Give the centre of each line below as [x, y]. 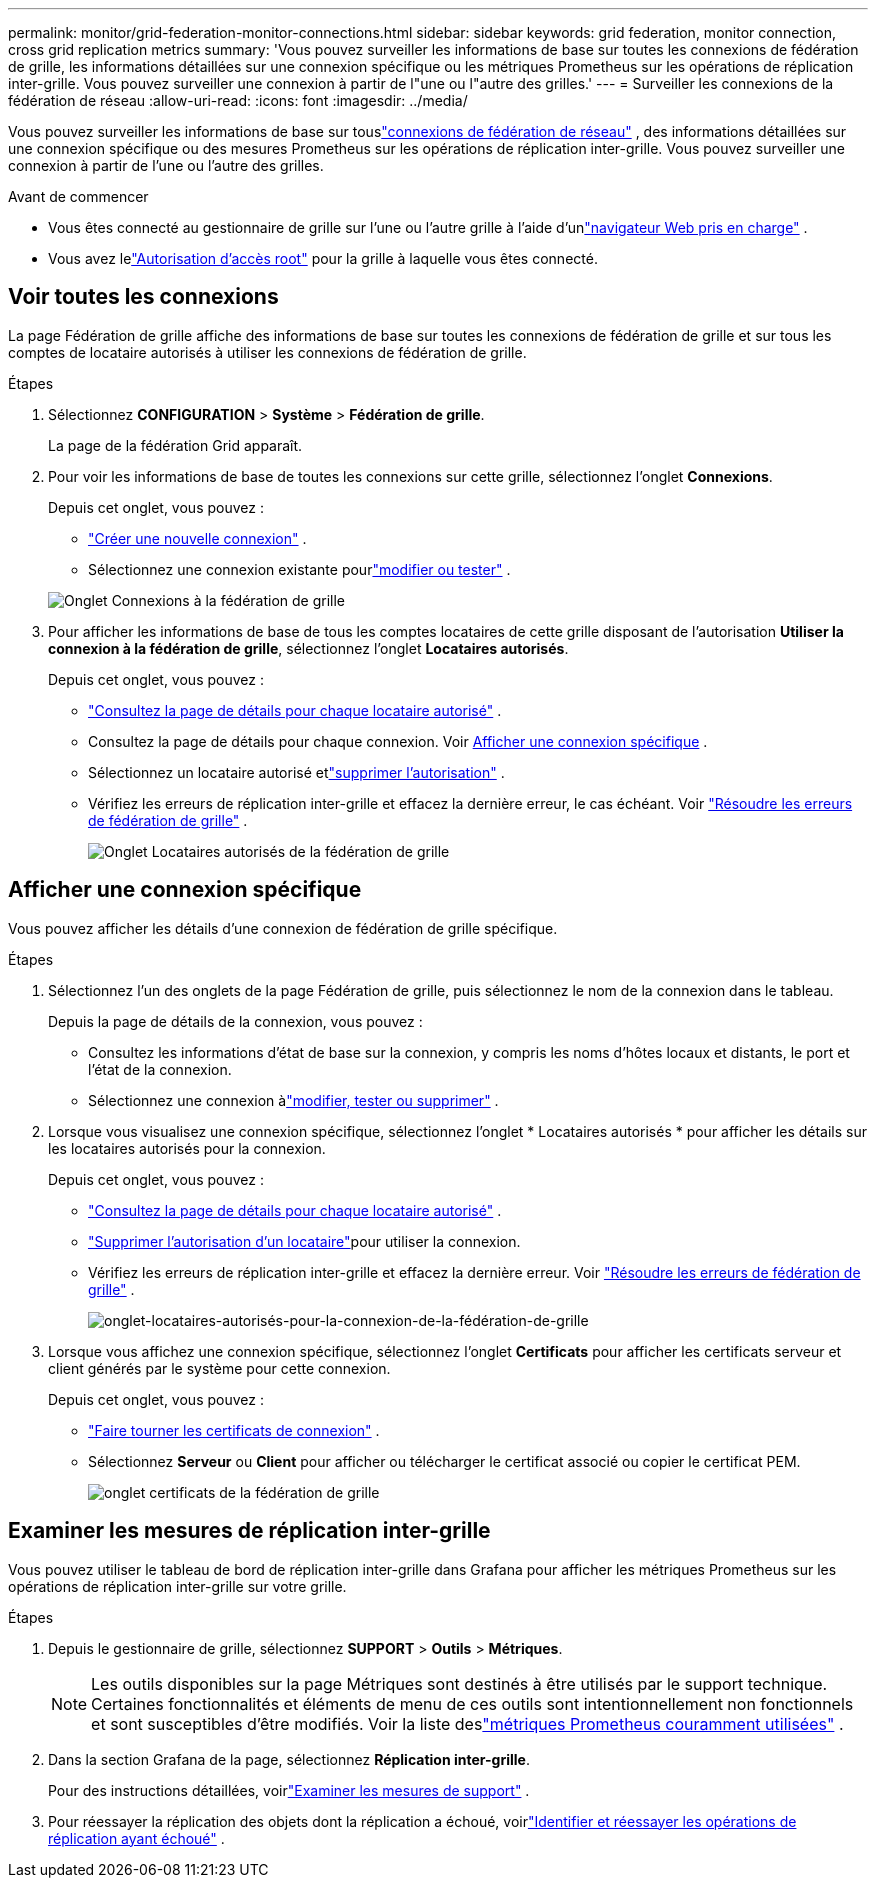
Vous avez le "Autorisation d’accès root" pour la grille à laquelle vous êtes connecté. [323, 258]
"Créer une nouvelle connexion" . [197, 538]
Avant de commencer [78, 196]
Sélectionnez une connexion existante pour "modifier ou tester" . [299, 569]
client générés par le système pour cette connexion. [219, 1368]
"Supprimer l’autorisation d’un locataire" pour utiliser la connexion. [304, 1241]
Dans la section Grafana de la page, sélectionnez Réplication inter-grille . [289, 1759]
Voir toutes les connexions [143, 297]
